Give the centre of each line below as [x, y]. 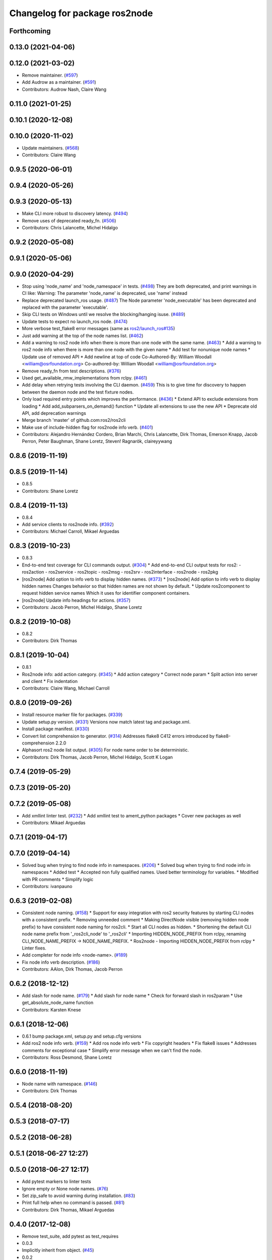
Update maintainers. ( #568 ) [51, 148]
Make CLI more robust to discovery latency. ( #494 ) [75, 214]
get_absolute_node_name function [58, 1002]
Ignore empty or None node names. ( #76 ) [65, 1188]
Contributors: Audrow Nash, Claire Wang [64, 89]
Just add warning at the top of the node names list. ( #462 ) [83, 336]
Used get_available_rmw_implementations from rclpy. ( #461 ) [85, 377]
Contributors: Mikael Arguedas [54, 823]
